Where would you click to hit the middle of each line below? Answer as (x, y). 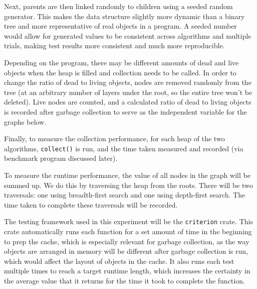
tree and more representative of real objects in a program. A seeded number (120, 26)
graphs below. (25, 121)
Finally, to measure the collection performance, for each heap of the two (114, 138)
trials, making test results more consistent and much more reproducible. (114, 45)
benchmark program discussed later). (61, 158)
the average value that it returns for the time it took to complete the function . (124, 280)
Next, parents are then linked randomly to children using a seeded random (118, 6)
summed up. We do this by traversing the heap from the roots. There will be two (128, 185)
